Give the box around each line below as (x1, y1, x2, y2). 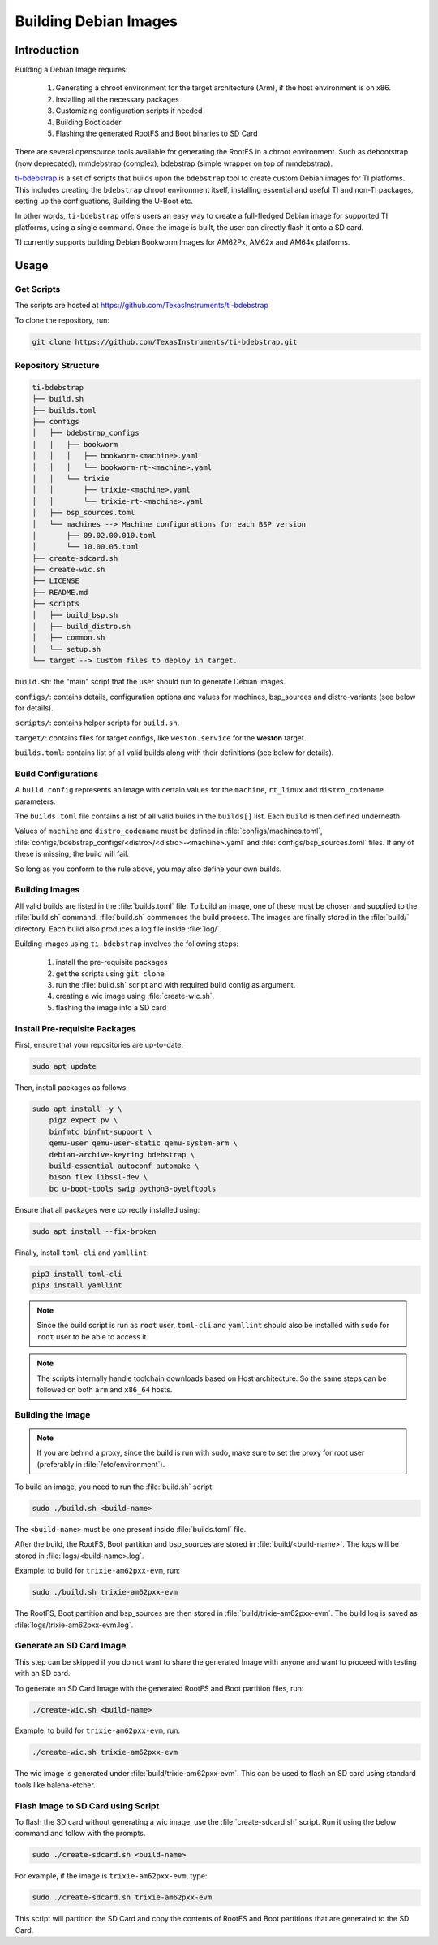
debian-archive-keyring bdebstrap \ (49, 1150, 195, 1159)
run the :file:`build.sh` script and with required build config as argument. (55, 980, 296, 990)
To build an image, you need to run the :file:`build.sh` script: (15, 1482, 214, 1491)
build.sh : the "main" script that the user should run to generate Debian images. (15, 677, 286, 687)
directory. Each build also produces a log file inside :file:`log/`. (15, 923, 222, 934)
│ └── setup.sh (32, 645, 101, 653)
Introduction (15, 43, 79, 57)
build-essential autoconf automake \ (49, 1161, 200, 1170)
